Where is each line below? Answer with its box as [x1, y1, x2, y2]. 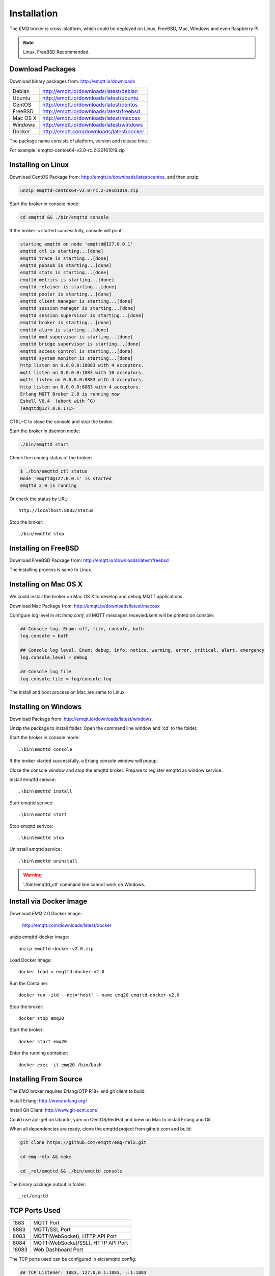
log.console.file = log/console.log [20, 676, 112, 681]
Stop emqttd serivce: [9, 823, 53, 829]
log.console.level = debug [20, 654, 88, 660]
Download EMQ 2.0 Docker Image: [9, 911, 82, 917]
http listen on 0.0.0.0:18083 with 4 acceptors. [20, 362, 144, 369]
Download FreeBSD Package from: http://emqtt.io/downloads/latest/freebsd [9, 557, 169, 563]
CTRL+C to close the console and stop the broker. [9, 419, 114, 425]
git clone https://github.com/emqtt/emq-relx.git [20, 1139, 147, 1145]
